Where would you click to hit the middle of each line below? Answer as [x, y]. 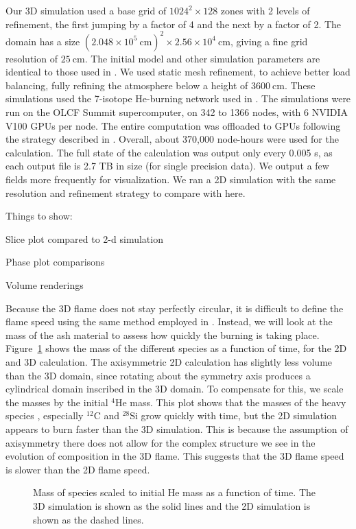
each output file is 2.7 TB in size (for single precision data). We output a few [167, 166]
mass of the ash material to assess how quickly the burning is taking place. [163, 334]
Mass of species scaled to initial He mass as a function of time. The [174, 492]
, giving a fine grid [269, 41]
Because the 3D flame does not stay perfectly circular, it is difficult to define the [175, 308]
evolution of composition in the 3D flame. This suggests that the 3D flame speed [175, 456]
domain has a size [43, 41]
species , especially [45, 415]
